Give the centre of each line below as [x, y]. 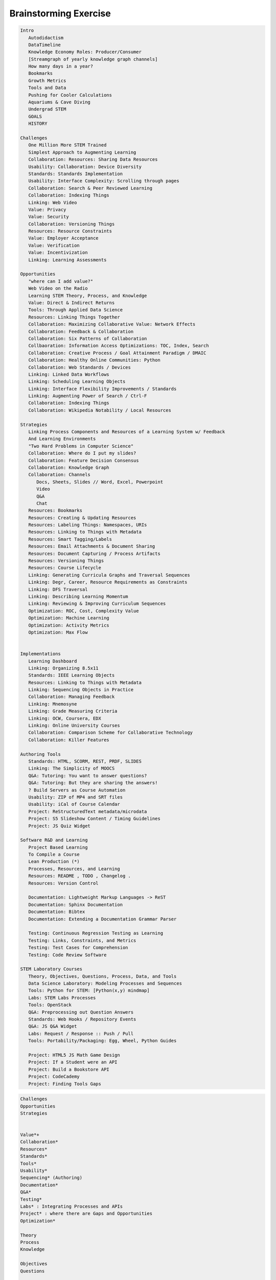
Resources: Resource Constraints [70, 231]
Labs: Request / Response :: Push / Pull [81, 1033]
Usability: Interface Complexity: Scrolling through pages [104, 181]
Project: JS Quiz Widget [59, 826]
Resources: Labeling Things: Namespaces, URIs [88, 525]
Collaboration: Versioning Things [72, 224]
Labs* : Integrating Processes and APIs [71, 1207]
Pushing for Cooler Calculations [70, 95]
